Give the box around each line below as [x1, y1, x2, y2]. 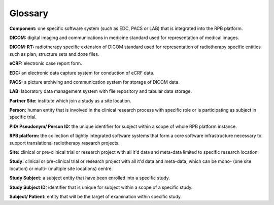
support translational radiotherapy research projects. [9, 140, 120, 146]
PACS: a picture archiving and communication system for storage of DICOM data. [9, 79, 180, 85]
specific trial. [9, 114, 37, 120]
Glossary [9, 8, 49, 19]
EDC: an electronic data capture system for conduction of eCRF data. [9, 70, 155, 76]
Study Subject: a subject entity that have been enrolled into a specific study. [9, 175, 170, 181]
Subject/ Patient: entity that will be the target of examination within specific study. [9, 193, 182, 199]
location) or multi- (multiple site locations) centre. [9, 165, 113, 172]
